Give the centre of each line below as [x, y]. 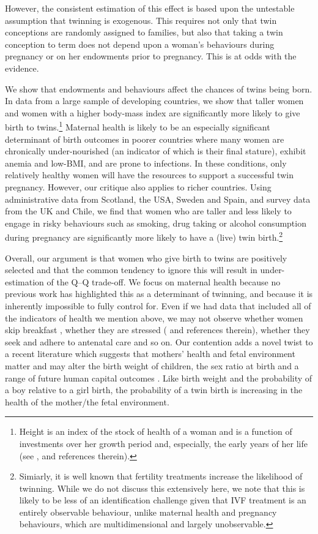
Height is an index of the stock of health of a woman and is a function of [156, 431]
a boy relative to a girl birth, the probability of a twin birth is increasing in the [154, 390]
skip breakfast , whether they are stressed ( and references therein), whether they [157, 330]
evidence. [22, 68]
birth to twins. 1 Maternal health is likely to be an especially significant [138, 126]
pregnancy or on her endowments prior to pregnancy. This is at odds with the [151, 56]
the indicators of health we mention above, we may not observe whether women [154, 318]
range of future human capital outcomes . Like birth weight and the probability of [159, 378]
